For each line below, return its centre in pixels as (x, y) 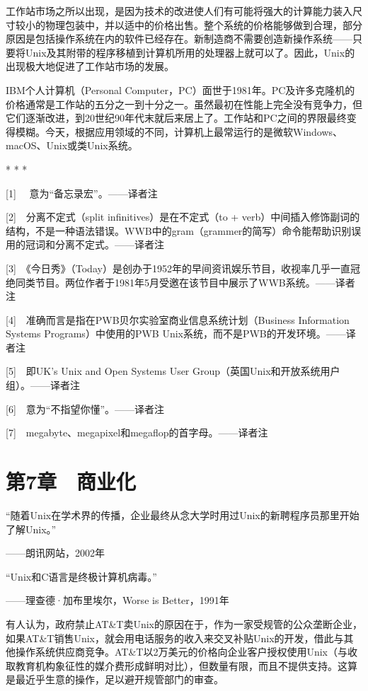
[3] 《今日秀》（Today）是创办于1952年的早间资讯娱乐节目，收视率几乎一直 (178, 268)
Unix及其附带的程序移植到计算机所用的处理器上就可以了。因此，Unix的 (190, 52)
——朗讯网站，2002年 (55, 553)
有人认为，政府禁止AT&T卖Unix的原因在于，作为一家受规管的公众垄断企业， (184, 623)
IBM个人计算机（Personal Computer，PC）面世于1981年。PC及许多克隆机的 (180, 89)
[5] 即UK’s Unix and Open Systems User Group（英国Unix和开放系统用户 (173, 371)
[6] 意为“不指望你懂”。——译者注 (85, 408)
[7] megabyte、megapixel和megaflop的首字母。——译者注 (137, 432)
